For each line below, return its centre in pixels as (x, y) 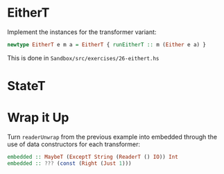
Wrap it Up (38, 118)
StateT (27, 86)
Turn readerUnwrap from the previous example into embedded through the (112, 137)
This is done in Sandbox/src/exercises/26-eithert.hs (83, 58)
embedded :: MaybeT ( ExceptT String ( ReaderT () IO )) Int (93, 157)
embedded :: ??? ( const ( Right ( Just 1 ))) (69, 163)
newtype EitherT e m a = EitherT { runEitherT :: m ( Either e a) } (107, 44)
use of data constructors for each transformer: (74, 144)
